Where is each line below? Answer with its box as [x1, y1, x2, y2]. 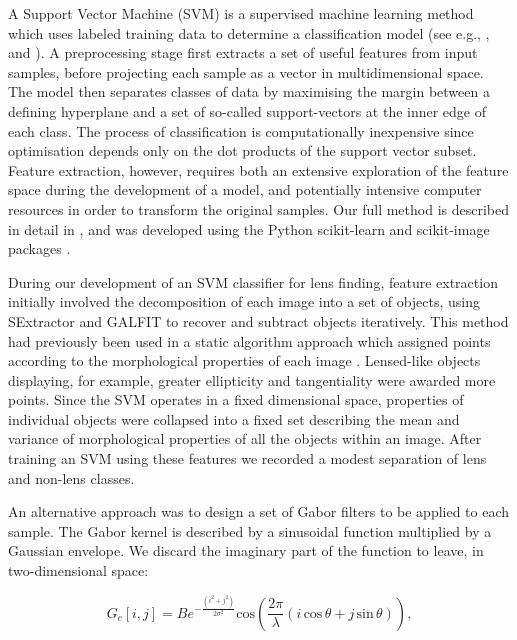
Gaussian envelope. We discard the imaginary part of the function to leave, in [8, 540, 484, 561]
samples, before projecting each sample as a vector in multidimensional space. [8, 61, 484, 82]
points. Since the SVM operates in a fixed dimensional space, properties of [8, 389, 464, 410]
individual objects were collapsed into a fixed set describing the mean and [8, 408, 460, 429]
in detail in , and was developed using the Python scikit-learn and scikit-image [8, 218, 490, 239]
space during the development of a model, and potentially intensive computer [8, 179, 482, 200]
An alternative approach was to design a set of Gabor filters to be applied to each [8, 501, 510, 522]
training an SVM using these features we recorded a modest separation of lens [8, 448, 487, 469]
